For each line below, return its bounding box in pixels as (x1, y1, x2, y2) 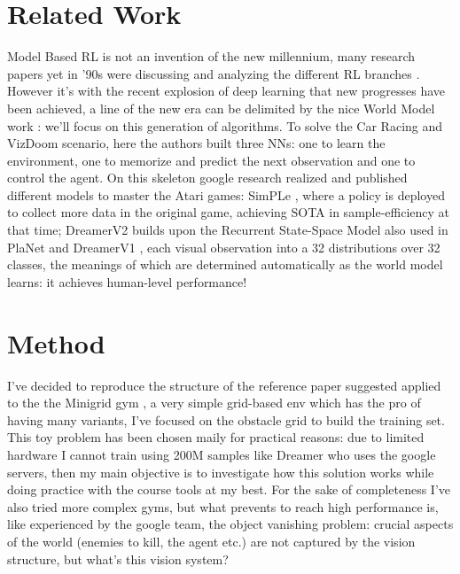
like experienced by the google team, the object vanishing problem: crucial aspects (7, 515, 454, 533)
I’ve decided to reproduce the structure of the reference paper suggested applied (7, 376, 441, 394)
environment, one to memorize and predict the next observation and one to (7, 151, 416, 169)
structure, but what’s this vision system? (7, 549, 229, 568)
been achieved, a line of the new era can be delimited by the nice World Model (7, 98, 435, 117)
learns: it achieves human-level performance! (7, 272, 247, 291)
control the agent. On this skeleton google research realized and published (7, 168, 408, 187)
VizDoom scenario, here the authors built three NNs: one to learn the (7, 134, 386, 152)
